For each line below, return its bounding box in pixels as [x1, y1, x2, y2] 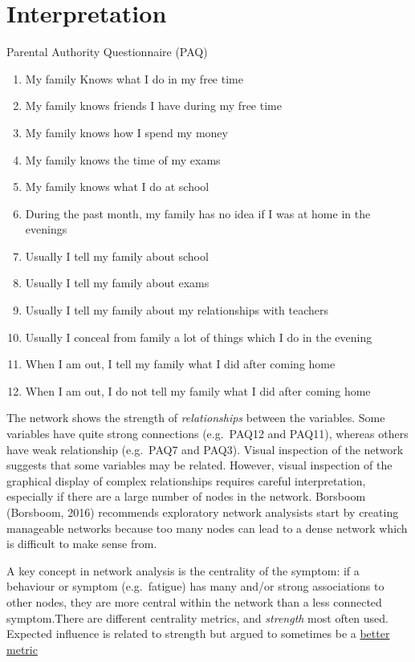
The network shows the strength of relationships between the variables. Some [6, 409, 385, 426]
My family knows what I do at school [25, 178, 210, 195]
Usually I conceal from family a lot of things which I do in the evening [25, 328, 372, 345]
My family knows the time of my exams [25, 151, 221, 168]
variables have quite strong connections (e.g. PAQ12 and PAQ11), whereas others [6, 425, 409, 442]
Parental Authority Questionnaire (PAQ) [6, 43, 208, 60]
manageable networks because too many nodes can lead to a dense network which [6, 519, 408, 536]
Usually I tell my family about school [25, 247, 209, 264]
